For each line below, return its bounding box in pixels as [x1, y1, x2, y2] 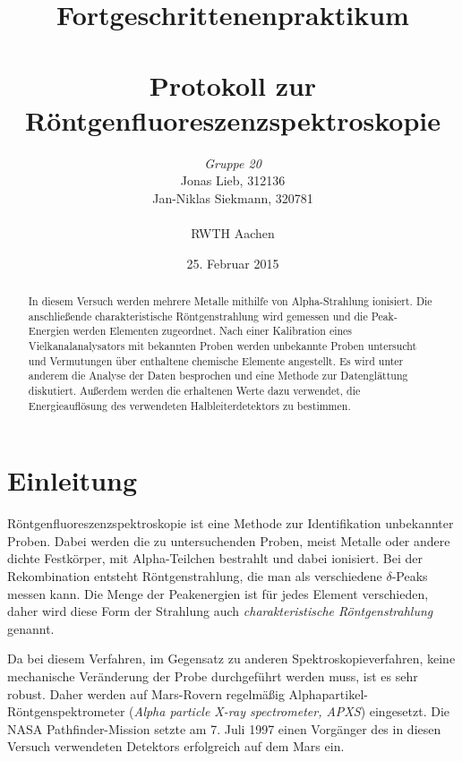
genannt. [7, 619, 55, 637]
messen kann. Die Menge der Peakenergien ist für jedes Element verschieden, [7, 584, 429, 603]
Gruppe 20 [204, 153, 261, 172]
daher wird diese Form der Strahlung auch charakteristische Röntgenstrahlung [7, 602, 433, 620]
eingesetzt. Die [369, 702, 450, 721]
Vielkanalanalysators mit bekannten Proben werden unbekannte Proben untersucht [28, 338, 417, 354]
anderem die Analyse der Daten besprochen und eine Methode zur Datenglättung [28, 368, 408, 383]
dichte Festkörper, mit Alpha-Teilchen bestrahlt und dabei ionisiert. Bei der [7, 549, 423, 568]
